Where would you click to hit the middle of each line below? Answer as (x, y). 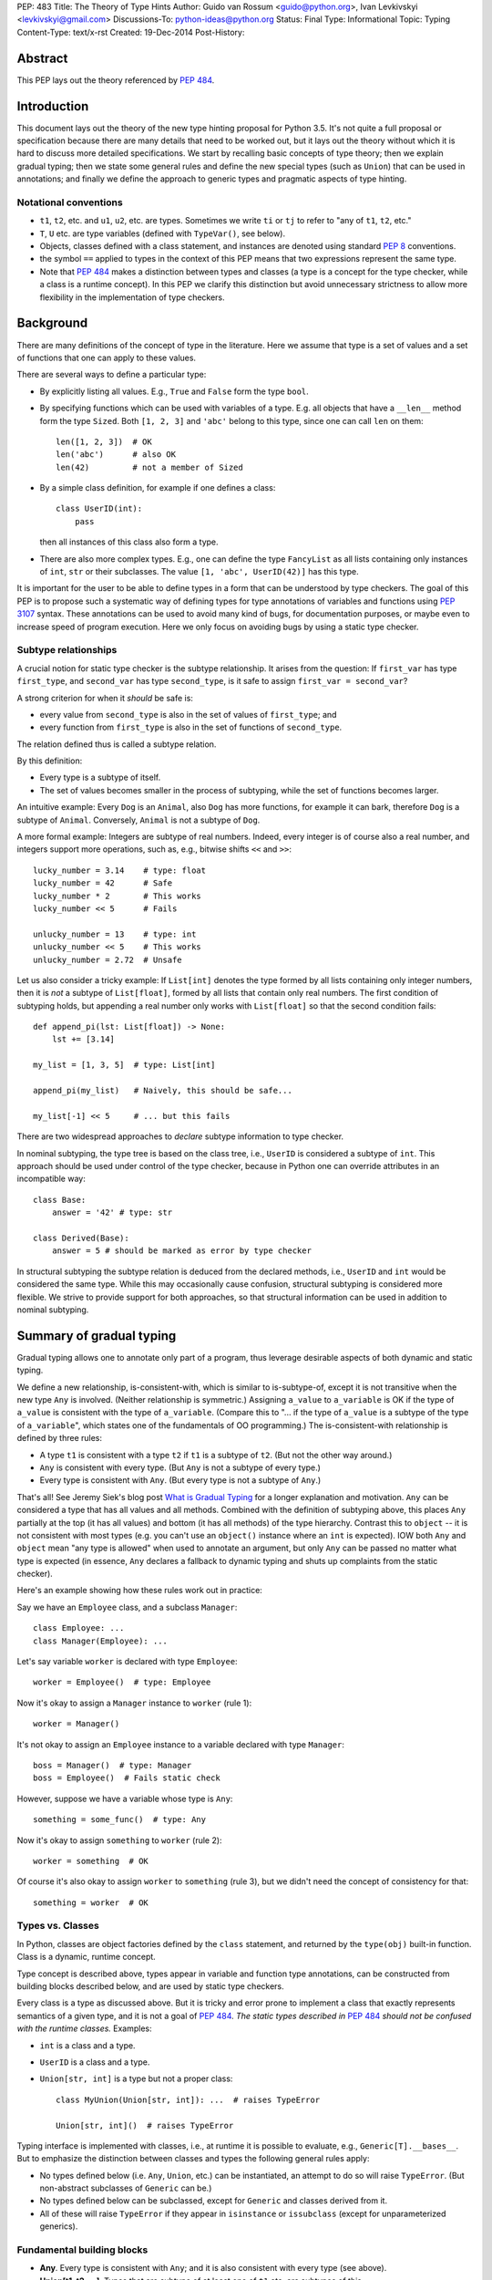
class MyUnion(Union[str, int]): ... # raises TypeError (188, 2099)
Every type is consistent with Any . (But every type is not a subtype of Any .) (180, 1480)
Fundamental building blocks (82, 2250)
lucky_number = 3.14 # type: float (120, 870)
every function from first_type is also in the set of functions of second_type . (191, 727)
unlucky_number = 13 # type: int (115, 934)
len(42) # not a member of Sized (149, 467)
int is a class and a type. (87, 2045)
